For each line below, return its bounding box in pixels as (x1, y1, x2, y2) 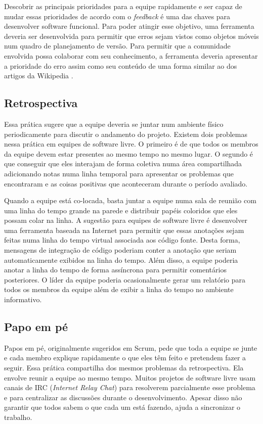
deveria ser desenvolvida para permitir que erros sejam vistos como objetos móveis (4, 30, 259, 41)
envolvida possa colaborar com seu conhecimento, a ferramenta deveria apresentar (4, 50, 258, 61)
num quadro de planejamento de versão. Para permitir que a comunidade (4, 40, 231, 51)
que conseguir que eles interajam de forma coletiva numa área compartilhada (4, 158, 242, 169)
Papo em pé (4, 319, 68, 335)
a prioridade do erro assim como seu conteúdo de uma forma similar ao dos (4, 60, 237, 71)
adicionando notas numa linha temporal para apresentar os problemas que (4, 168, 234, 178)
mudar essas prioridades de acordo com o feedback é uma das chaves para (4, 11, 231, 21)
